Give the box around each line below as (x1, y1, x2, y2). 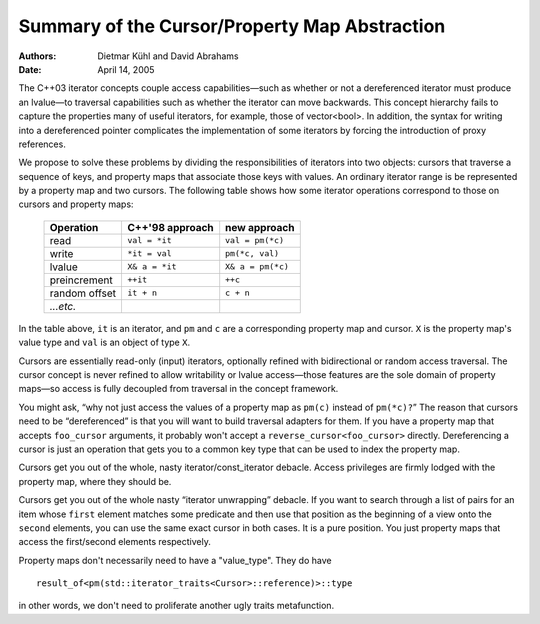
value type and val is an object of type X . (18, 336, 190, 349)
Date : (18, 63, 42, 75)
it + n (127, 288, 157, 299)
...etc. (49, 299, 77, 313)
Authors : (18, 50, 57, 62)
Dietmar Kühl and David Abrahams (97, 50, 239, 62)
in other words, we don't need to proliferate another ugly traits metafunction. (18, 600, 335, 612)
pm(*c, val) (225, 248, 280, 259)
